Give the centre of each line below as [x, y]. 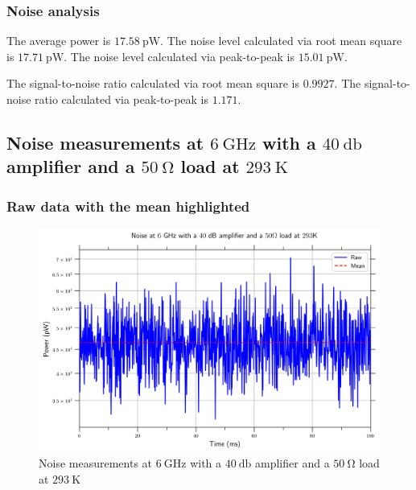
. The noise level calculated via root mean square [281, 41]
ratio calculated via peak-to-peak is [122, 99]
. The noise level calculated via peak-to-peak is [179, 56]
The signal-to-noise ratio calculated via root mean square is [153, 83]
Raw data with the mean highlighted [128, 206]
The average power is [59, 41]
